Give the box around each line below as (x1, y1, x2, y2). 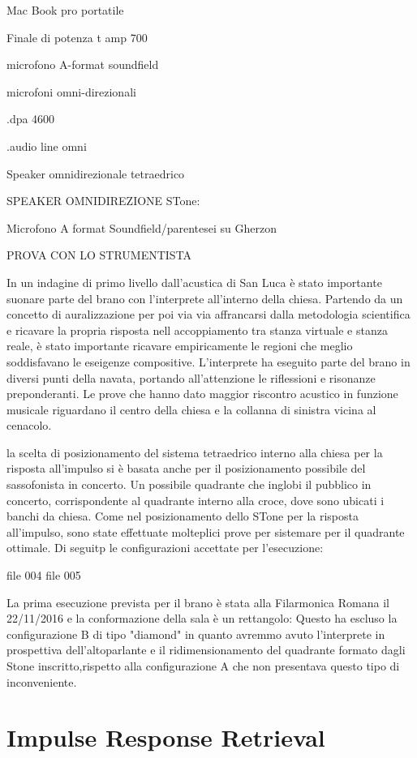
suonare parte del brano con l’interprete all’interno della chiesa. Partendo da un (6, 289, 403, 306)
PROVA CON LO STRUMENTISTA (6, 246, 192, 263)
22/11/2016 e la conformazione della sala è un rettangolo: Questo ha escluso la (6, 610, 398, 627)
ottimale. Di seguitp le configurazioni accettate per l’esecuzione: (6, 539, 324, 556)
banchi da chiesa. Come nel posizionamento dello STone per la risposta (6, 507, 359, 525)
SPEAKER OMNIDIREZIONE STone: (6, 192, 200, 209)
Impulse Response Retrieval (6, 721, 325, 754)
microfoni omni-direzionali (6, 83, 136, 100)
